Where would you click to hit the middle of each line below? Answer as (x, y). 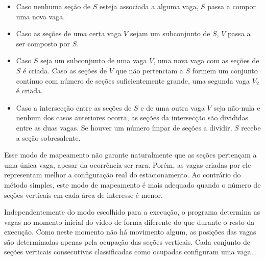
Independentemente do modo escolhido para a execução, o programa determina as (132, 212)
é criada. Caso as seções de (65, 70)
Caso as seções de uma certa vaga (69, 33)
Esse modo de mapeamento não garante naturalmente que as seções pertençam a (130, 155)
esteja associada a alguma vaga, (149, 6)
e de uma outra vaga (173, 107)
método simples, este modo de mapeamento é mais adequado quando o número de (132, 184)
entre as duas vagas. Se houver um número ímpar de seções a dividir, (124, 127)
